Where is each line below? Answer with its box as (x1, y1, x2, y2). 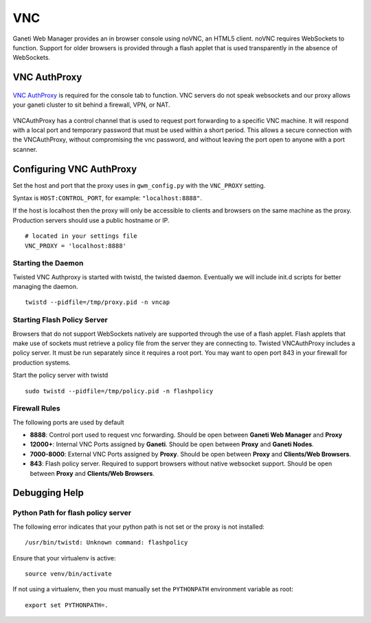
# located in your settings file (25, 232, 137, 240)
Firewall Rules (12, 404, 61, 413)
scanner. (12, 145, 38, 153)
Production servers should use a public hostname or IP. (12, 216, 170, 224)
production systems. (12, 358, 71, 367)
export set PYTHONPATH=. (25, 601, 109, 609)
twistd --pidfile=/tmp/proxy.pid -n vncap (25, 298, 170, 306)
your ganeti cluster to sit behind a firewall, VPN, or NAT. (12, 100, 171, 109)
